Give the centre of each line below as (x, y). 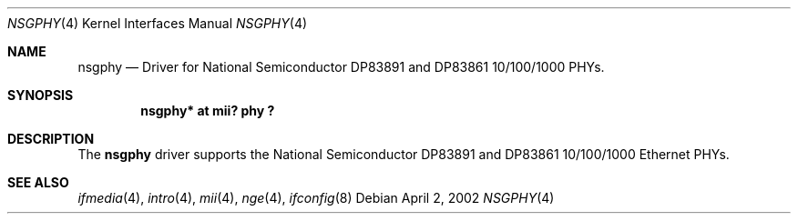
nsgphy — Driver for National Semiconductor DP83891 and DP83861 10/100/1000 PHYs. (341, 67)
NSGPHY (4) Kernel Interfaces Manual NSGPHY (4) (158, 23)
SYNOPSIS (41, 95)
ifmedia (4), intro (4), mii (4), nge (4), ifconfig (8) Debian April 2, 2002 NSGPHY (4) (316, 198)
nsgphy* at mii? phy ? (208, 110)
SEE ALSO (38, 182)
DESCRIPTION (51, 139)
